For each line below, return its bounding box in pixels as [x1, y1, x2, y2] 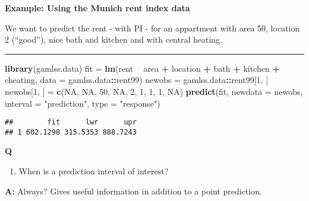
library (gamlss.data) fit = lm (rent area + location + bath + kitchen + [5, 62, 280, 74]
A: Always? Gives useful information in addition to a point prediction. [5, 184, 262, 197]
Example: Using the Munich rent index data [5, 2, 190, 14]
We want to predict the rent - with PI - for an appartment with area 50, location [5, 21, 300, 34]
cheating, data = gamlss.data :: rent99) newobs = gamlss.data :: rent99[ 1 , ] [5, 74, 269, 86]
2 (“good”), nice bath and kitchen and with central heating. [5, 33, 223, 46]
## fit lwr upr [5, 118, 137, 127]
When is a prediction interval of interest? [18, 165, 169, 177]
